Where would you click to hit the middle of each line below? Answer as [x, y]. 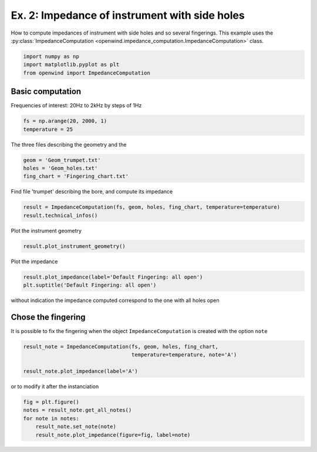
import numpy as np [51, 56]
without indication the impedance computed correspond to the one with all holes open [115, 300]
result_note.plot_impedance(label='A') [80, 371]
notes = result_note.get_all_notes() [77, 410]
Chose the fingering [48, 317]
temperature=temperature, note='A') [184, 355]
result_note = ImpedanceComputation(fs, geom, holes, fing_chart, [121, 346]
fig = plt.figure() [51, 402]
